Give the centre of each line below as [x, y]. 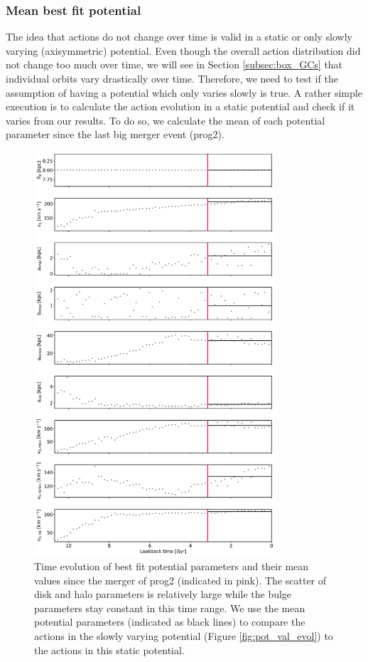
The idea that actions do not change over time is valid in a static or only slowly [179, 37]
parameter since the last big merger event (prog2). [115, 134]
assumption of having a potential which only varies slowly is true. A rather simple [184, 92]
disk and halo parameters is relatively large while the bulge [163, 594]
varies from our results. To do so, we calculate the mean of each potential [166, 120]
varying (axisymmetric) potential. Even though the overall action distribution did [183, 50]
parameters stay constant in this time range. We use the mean [170, 608]
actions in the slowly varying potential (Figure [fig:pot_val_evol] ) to [184, 635]
